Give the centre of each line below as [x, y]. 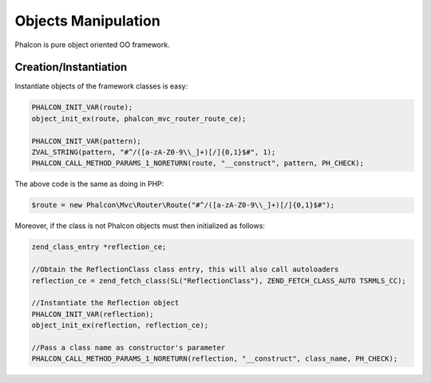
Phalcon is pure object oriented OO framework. [93, 45]
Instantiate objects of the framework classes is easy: [101, 86]
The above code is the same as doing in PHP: [89, 184]
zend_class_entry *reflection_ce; [99, 247]
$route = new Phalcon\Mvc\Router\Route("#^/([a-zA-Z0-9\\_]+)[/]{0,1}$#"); [183, 205]
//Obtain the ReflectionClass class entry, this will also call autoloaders [185, 270]
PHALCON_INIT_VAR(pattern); [86, 141]
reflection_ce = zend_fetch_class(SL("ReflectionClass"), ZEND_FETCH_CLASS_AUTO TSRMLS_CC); [219, 280]
